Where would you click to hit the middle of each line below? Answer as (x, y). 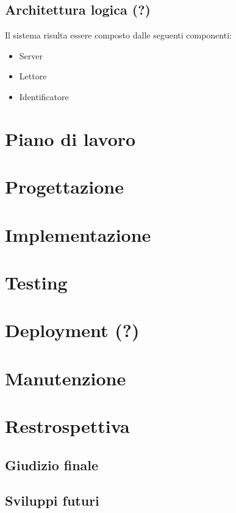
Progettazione (64, 187)
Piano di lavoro (70, 138)
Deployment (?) (72, 330)
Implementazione (78, 234)
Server (31, 55)
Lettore (33, 76)
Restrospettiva (67, 426)
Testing (36, 282)
